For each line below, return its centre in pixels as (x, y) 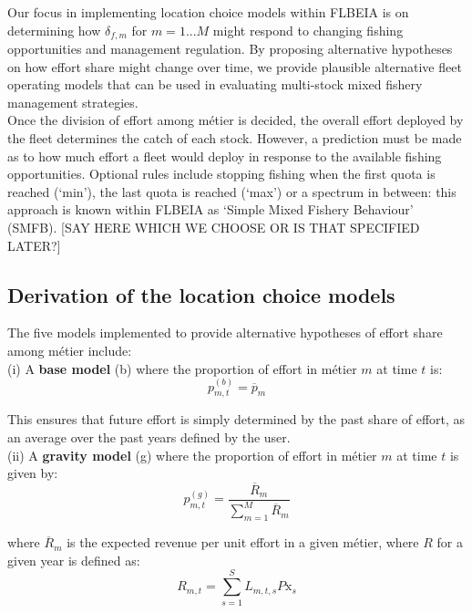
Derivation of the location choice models (201, 294)
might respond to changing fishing (308, 30)
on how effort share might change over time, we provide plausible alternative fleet (235, 66)
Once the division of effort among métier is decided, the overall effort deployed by (236, 120)
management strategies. (73, 102)
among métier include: (70, 350)
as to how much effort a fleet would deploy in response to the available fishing (225, 156)
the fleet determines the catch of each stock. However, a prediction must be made (235, 138)
